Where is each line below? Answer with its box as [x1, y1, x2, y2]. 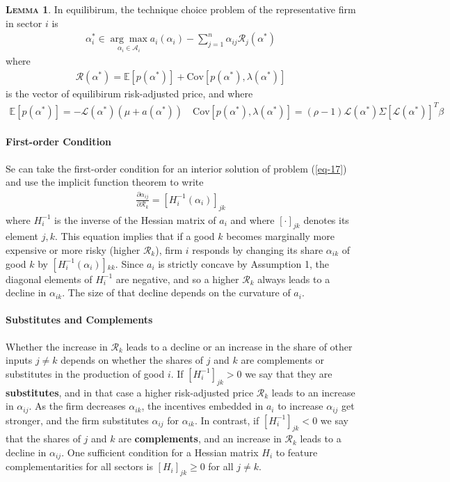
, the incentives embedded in [141, 399, 264, 413]
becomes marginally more [226, 229, 335, 243]
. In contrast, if [194, 412, 259, 427]
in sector [6, 15, 42, 30]
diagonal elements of [6, 271, 93, 286]
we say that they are [245, 366, 332, 380]
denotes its [303, 212, 349, 227]
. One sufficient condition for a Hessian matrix [61, 444, 259, 459]
